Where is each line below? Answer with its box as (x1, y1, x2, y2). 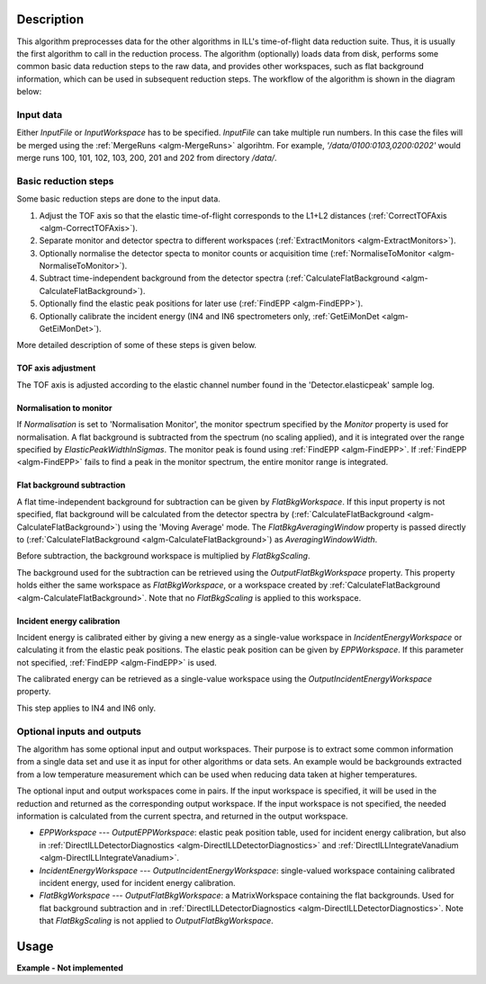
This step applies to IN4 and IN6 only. (16, 702, 157, 713)
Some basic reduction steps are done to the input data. (16, 193, 220, 204)
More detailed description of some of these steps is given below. (16, 340, 256, 351)
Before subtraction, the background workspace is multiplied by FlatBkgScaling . (16, 550, 310, 561)
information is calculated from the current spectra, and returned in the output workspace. (16, 810, 348, 821)
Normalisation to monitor (16, 402, 112, 413)
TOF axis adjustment (16, 362, 96, 373)
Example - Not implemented (16, 962, 123, 973)
